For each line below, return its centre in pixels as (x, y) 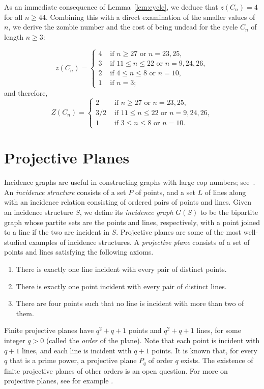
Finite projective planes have (49, 330)
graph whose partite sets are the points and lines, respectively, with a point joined (132, 222)
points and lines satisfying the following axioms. (79, 252)
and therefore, (26, 92)
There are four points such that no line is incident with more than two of (130, 303)
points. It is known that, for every (204, 350)
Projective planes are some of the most (181, 232)
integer (15, 340)
